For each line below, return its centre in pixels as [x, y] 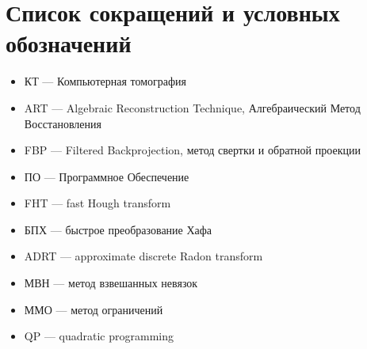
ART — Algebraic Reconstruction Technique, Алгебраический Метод [192, 107]
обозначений [69, 43]
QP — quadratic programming [99, 336]
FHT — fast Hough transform [97, 203]
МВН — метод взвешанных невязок [111, 283]
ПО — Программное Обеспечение [107, 176]
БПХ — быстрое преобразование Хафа [118, 229]
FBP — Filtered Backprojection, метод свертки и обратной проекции [192, 150]
